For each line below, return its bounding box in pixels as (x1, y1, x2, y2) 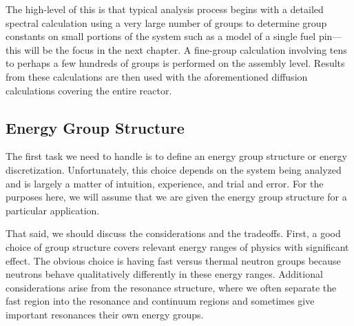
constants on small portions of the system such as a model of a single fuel (6, 29, 316, 43)
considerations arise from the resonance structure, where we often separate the (6, 280, 337, 294)
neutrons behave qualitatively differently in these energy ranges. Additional (6, 267, 323, 281)
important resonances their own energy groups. (6, 307, 204, 321)
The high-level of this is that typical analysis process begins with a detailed (6, 2, 324, 16)
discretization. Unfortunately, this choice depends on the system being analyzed (6, 162, 342, 176)
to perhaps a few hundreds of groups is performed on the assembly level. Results (6, 56, 345, 70)
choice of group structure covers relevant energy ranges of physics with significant (6, 239, 349, 254)
